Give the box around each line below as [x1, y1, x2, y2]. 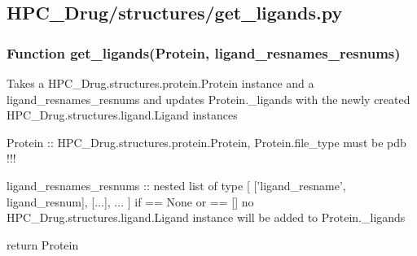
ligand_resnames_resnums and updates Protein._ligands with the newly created [7, 90, 410, 107]
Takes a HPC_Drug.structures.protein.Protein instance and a [7, 75, 314, 91]
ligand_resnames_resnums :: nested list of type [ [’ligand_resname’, [7, 176, 346, 193]
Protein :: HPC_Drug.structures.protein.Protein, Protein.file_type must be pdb [7, 133, 406, 150]
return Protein [7, 236, 79, 253]
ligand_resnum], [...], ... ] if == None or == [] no [7, 193, 254, 210]
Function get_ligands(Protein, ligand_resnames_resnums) [7, 42, 401, 63]
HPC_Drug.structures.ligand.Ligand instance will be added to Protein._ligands [7, 209, 406, 226]
